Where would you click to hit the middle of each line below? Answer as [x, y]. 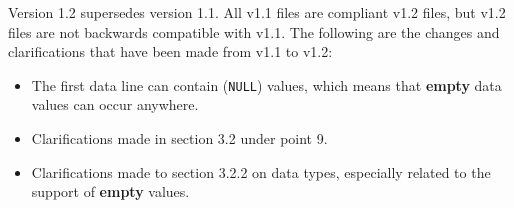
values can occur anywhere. [115, 104]
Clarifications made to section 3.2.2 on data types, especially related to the [261, 171]
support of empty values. [110, 191]
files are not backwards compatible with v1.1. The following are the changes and [254, 31]
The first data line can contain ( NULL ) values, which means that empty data [266, 84]
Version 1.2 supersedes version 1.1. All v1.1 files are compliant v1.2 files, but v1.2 [257, 12]
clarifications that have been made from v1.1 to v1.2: [170, 51]
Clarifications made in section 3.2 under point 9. [179, 138]
